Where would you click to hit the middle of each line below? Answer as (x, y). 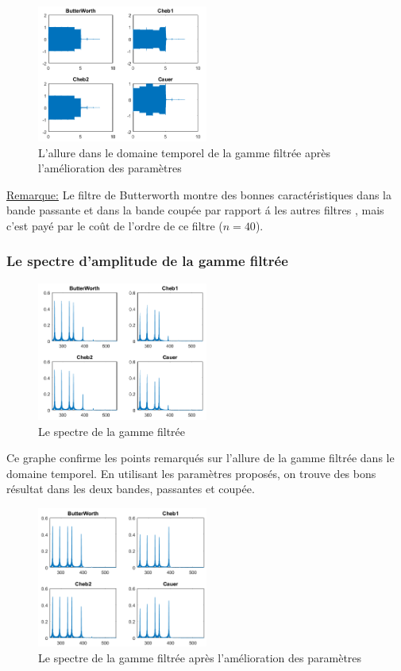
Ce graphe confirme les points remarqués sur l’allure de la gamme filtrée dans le (200, 458)
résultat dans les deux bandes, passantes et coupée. (131, 489)
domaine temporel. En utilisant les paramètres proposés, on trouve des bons (191, 473)
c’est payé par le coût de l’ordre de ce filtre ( (115, 225)
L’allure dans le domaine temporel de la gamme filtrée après (184, 152)
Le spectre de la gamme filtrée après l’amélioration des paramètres (200, 657)
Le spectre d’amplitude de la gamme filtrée (147, 261)
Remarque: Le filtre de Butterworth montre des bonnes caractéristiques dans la (199, 194)
